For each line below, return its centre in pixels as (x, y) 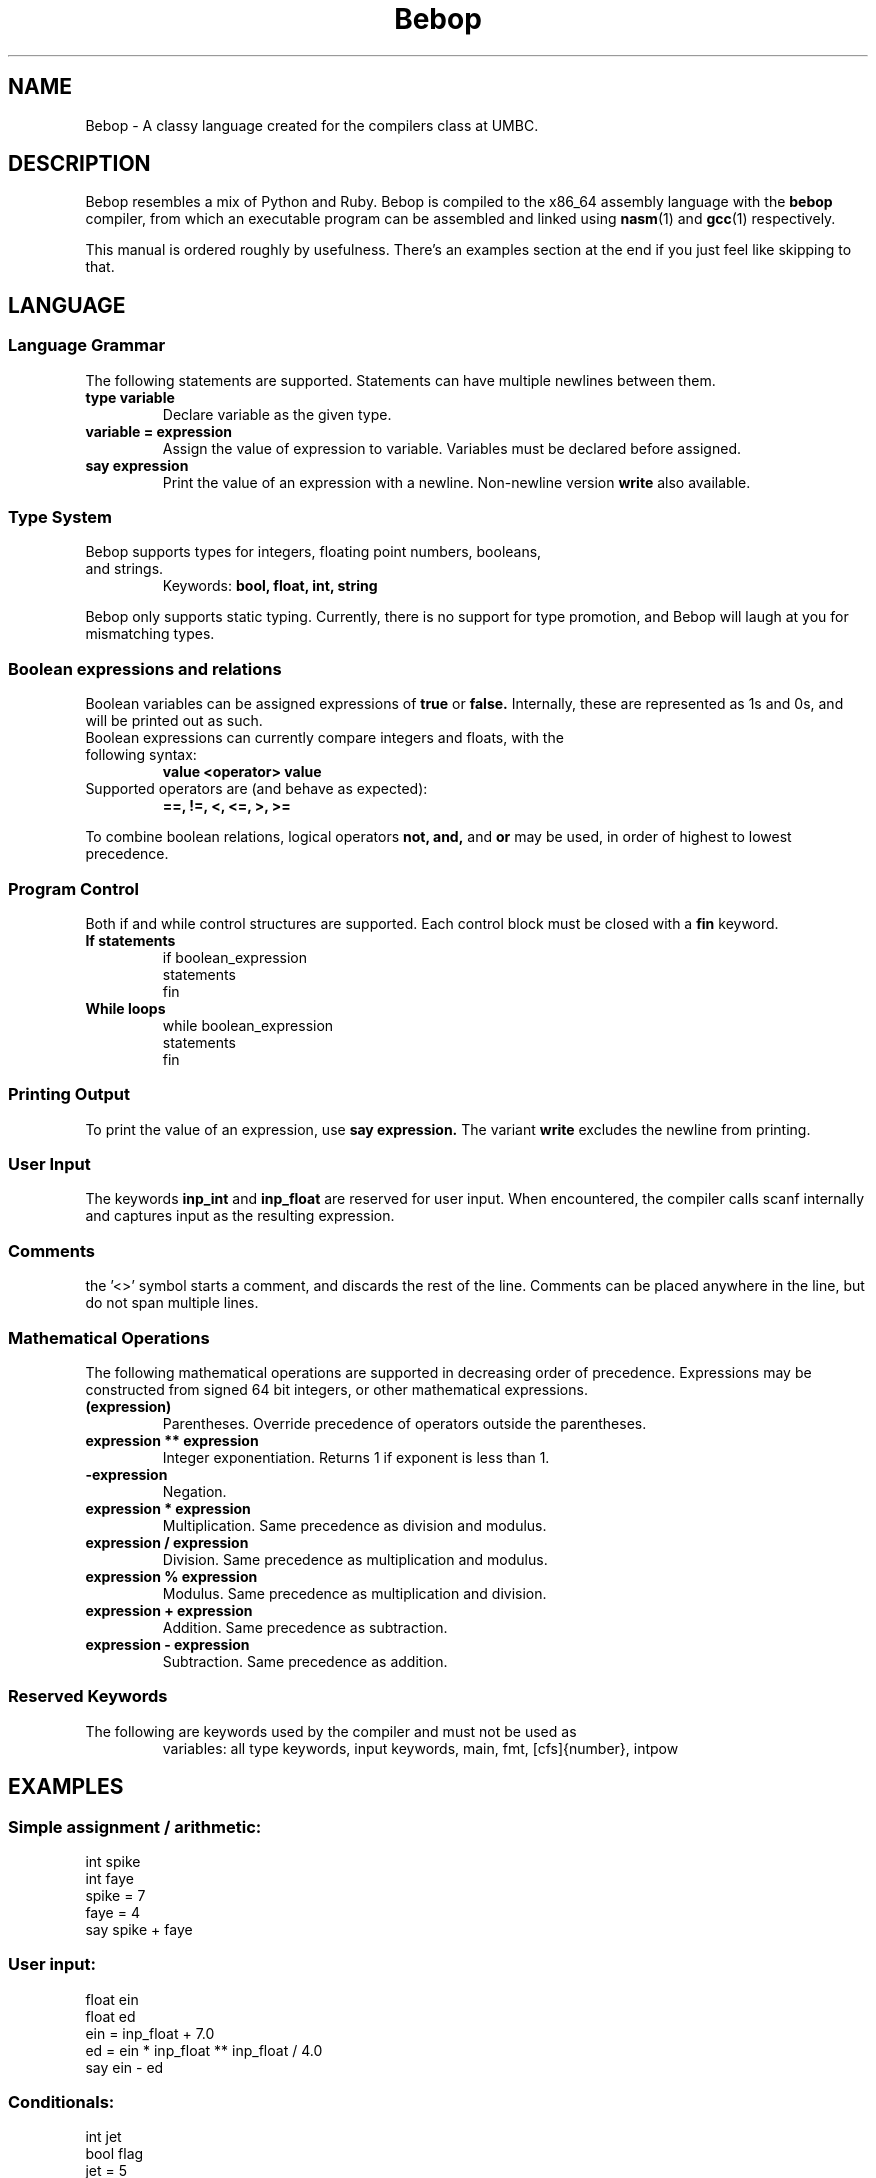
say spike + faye (139, 1929)
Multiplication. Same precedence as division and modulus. (354, 1525)
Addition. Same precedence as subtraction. (305, 1627)
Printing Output (69, 1094)
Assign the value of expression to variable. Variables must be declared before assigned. (451, 448)
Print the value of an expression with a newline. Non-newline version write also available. (456, 482)
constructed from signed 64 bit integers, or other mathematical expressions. (336, 1389)
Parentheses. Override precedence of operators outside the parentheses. (404, 1423)
